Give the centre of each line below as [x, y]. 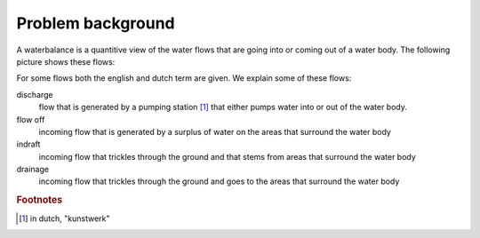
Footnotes [40, 200]
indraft [28, 144]
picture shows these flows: [66, 61]
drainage [32, 170]
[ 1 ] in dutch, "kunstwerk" [64, 218]
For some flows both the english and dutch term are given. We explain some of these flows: [184, 78]
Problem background [96, 23]
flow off [31, 119]
